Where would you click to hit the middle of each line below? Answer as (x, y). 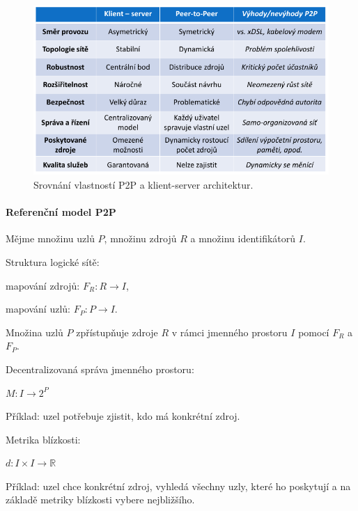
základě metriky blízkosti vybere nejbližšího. (100, 500)
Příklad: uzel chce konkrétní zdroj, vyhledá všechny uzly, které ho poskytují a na (178, 486)
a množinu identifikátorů (243, 238)
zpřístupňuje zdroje (117, 332)
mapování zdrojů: (43, 285)
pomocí (314, 332)
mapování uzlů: (38, 309)
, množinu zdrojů (140, 238)
